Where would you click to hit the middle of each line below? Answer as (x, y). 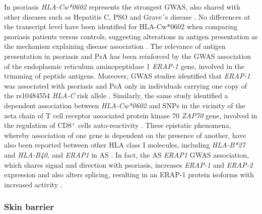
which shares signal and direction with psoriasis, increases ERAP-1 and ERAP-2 (128, 164)
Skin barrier (29, 207)
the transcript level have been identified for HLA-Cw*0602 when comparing (121, 26)
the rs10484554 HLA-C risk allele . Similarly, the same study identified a (116, 95)
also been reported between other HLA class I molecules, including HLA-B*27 (125, 145)
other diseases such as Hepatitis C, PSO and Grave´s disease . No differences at (127, 16)
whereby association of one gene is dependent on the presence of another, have (125, 135)
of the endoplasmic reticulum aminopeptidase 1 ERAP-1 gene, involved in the (124, 66)
